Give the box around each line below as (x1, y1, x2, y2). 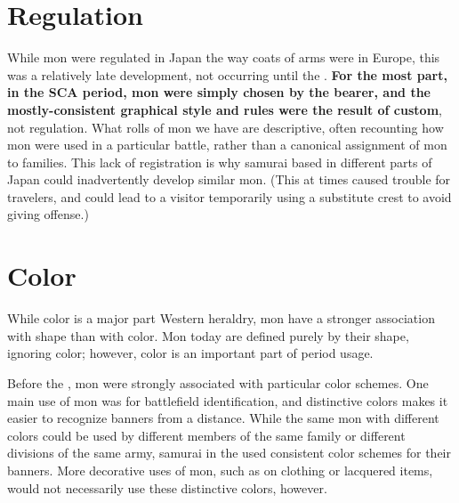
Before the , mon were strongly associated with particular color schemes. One (7, 373, 429, 392)
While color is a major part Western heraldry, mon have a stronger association (7, 309, 435, 328)
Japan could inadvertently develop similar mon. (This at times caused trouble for (7, 170, 451, 189)
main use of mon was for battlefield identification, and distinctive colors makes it (7, 391, 448, 410)
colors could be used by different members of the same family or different (7, 426, 406, 444)
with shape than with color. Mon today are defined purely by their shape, (7, 326, 409, 345)
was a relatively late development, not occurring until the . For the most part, (7, 65, 447, 84)
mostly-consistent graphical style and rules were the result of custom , (7, 100, 442, 118)
